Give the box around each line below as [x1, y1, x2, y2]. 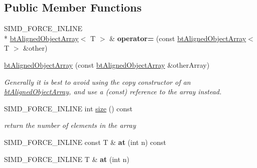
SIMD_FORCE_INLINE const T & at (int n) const [4, 136, 167, 147]
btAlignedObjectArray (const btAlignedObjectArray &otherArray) [4, 59, 210, 70]
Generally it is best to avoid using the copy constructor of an [4, 76, 191, 87]
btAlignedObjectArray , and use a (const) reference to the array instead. [4, 86, 222, 97]
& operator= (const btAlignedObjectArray [109, 33, 246, 43]
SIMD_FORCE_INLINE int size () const [4, 103, 133, 113]
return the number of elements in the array [4, 120, 136, 130]
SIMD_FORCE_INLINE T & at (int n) [4, 153, 130, 164]
